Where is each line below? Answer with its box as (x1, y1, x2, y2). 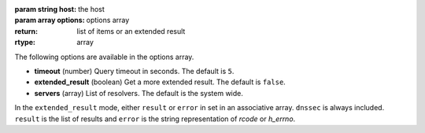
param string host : (14, 5, 77, 13)
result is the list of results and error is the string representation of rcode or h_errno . (14, 114, 296, 124)
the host (77, 5, 105, 13)
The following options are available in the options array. (14, 52, 194, 61)
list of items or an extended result (76, 26, 186, 35)
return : (14, 26, 39, 35)
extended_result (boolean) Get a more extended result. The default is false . (34, 77, 286, 87)
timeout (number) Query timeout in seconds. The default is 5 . (34, 66, 235, 76)
